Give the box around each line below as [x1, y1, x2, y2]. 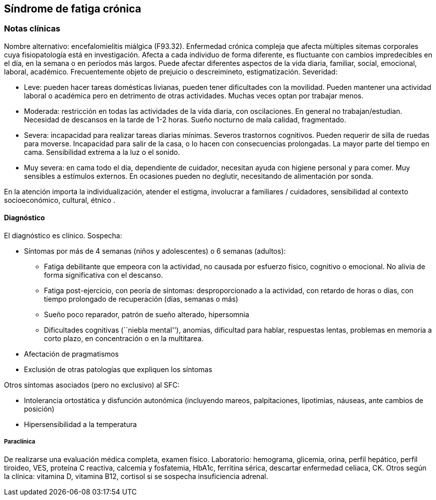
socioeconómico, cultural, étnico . [4, 195, 115, 204]
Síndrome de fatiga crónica [4, 2, 141, 15]
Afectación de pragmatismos [24, 350, 119, 359]
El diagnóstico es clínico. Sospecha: [4, 231, 122, 240]
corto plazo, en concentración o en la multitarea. [44, 334, 204, 343]
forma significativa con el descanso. [44, 271, 163, 280]
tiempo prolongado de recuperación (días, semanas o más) [44, 295, 238, 304]
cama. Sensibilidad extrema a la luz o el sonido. [24, 147, 180, 156]
